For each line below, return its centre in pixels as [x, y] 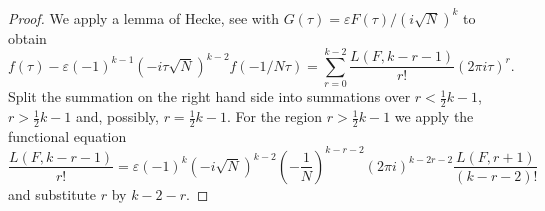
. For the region [274, 116]
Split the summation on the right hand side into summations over [209, 96]
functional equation [67, 135]
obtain [27, 37]
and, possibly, [117, 116]
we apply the [434, 116]
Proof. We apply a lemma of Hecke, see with [144, 17]
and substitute [52, 193]
